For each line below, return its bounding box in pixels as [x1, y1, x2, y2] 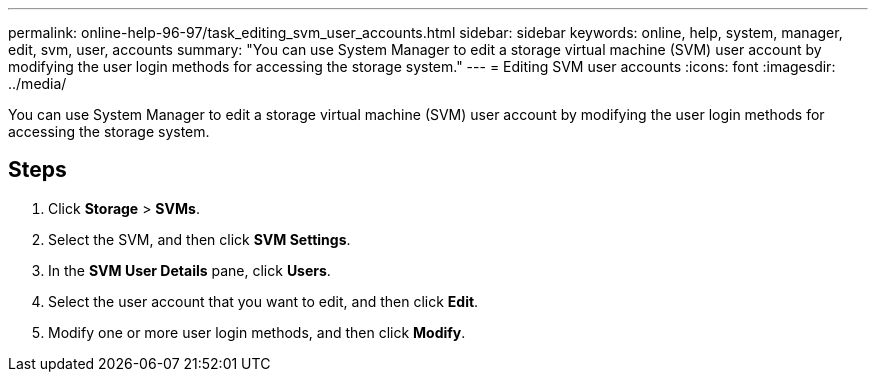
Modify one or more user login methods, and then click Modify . [48, 323, 466, 341]
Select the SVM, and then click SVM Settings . [48, 230, 351, 248]
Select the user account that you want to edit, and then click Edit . [48, 292, 479, 310]
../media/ [8, 75, 67, 92]
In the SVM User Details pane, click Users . [48, 261, 331, 279]
